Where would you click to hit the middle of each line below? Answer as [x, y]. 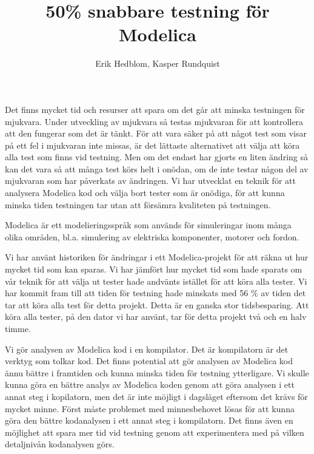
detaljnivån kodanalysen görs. [60, 444]
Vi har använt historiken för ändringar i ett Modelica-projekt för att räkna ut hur [157, 257]
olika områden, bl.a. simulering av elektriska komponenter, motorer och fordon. [152, 236]
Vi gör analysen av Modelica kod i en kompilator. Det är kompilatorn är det [147, 349]
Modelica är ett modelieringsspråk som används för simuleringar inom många [148, 225]
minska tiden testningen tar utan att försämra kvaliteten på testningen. [138, 204]
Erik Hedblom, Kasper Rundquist [158, 63]
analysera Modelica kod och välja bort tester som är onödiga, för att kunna [145, 193]
